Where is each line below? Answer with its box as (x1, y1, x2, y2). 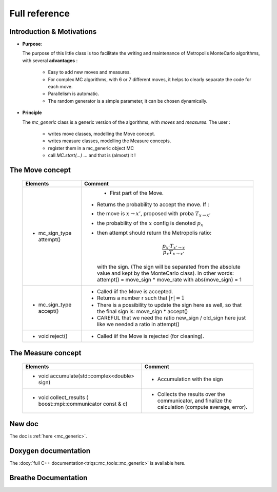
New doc (9, 420, 38, 428)
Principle (22, 109, 42, 116)
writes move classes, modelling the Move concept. (48, 130, 155, 137)
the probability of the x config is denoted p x (96, 219, 204, 228)
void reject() (38, 332, 68, 339)
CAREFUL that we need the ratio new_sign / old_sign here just (96, 314, 246, 321)
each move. (48, 84, 73, 90)
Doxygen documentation (9, 447, 91, 456)
